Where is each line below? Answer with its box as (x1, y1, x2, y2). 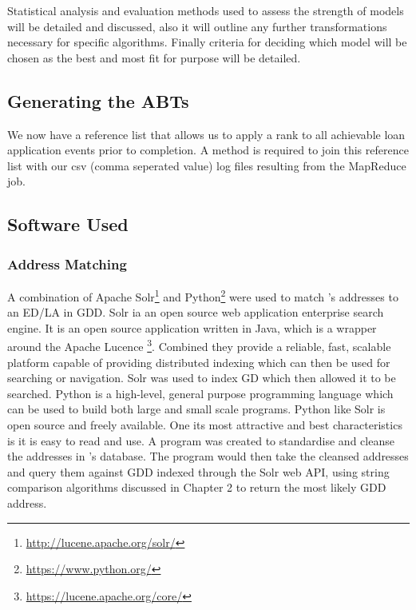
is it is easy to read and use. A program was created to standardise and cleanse (7, 432, 394, 449)
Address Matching (7, 253, 127, 273)
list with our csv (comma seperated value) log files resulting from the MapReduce (7, 157, 406, 173)
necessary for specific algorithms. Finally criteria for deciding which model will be (7, 34, 407, 50)
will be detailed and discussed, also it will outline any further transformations (7, 18, 387, 34)
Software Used (7, 212, 129, 237)
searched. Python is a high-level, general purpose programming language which (7, 385, 394, 401)
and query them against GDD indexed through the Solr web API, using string (7, 463, 390, 480)
